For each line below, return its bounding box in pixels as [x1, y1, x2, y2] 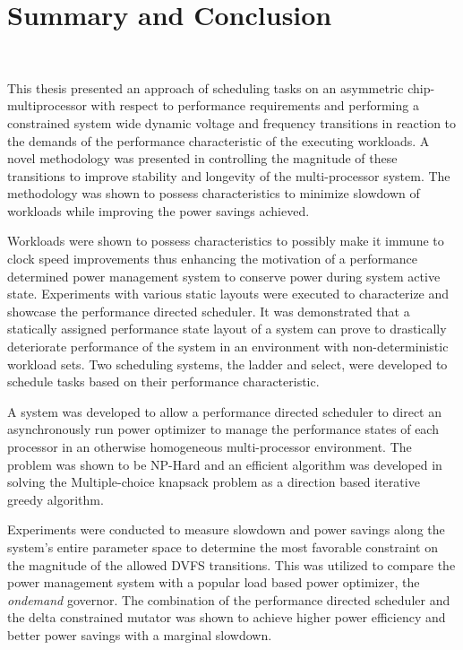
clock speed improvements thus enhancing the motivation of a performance [7, 249, 418, 268]
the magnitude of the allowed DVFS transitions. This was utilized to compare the [7, 555, 456, 574]
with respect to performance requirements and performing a [90, 96, 419, 115]
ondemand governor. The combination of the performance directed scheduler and [7, 590, 450, 609]
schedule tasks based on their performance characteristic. [7, 372, 320, 391]
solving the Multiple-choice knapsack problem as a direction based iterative [7, 472, 420, 491]
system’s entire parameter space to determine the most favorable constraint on [7, 537, 438, 556]
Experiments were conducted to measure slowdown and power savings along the [7, 520, 445, 539]
